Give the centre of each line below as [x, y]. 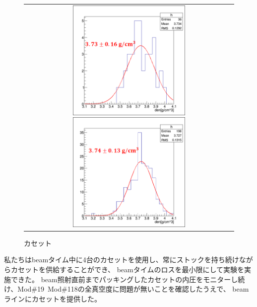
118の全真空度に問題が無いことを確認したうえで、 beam [158, 289]
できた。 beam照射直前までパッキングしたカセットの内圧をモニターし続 [128, 279]
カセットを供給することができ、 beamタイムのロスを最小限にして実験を [128, 269]
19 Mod [50, 289]
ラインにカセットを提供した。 [53, 298]
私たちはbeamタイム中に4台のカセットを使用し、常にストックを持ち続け [122, 260]
